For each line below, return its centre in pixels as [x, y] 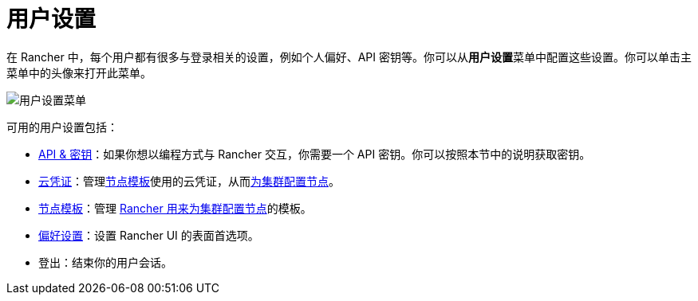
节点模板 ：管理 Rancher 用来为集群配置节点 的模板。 [175, 208]
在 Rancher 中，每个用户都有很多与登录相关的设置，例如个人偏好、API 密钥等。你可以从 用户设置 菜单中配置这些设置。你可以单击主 [349, 57]
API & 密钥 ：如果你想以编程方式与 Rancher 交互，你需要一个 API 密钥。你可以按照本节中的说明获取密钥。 [315, 154]
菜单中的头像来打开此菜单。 [79, 72]
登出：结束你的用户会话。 [105, 262]
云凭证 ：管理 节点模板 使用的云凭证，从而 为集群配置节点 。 [189, 181]
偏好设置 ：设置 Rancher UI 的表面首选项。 [149, 235]
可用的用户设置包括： [62, 127]
